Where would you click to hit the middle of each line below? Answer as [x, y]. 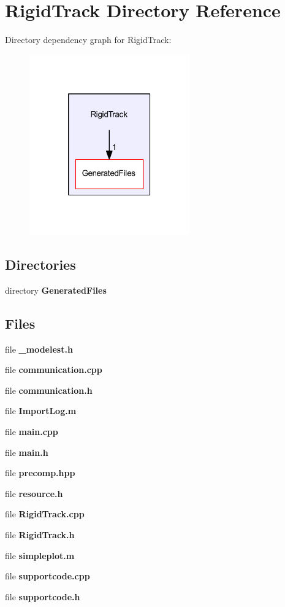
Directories [40, 264]
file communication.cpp [54, 370]
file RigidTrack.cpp [45, 514]
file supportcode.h [43, 596]
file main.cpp [32, 431]
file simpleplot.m [40, 555]
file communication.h [49, 390]
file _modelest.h [39, 349]
